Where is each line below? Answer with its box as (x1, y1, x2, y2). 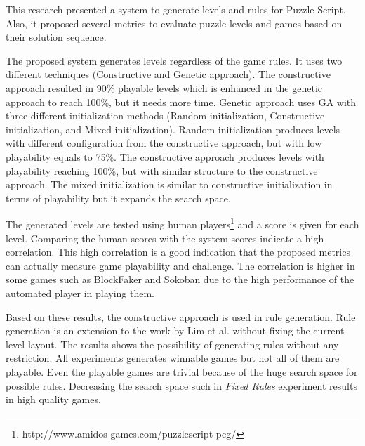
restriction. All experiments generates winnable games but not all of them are (6, 350, 340, 365)
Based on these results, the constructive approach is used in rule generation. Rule (6, 309, 356, 324)
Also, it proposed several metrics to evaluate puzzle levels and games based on (6, 15, 343, 30)
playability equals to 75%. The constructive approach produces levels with (6, 149, 324, 164)
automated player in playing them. (6, 285, 155, 300)
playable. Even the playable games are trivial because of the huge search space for (6, 364, 358, 379)
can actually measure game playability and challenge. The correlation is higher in (6, 258, 355, 273)
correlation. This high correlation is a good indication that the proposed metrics (6, 244, 350, 259)
